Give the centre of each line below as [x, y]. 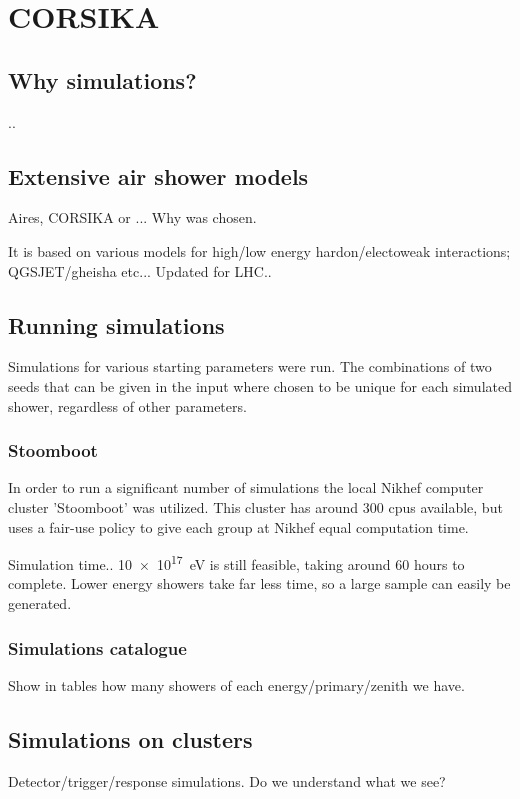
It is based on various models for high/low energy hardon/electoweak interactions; [259, 250]
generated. [40, 602]
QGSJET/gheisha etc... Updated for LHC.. [140, 270]
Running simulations [116, 324]
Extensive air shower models [158, 175]
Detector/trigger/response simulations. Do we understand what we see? [227, 780]
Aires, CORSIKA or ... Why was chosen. [132, 217]
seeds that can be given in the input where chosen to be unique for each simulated [260, 385]
